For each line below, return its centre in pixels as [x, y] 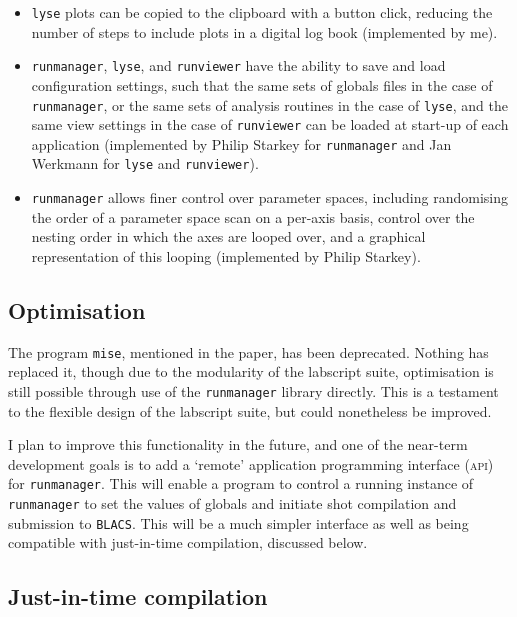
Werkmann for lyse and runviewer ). [145, 163]
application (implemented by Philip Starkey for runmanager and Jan [241, 143]
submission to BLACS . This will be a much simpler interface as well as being [238, 522]
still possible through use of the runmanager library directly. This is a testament [253, 391]
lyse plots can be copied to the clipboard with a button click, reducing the [262, 12]
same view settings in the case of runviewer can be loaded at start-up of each [270, 124]
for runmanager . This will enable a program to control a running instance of [241, 483]
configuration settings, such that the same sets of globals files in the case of [262, 84]
